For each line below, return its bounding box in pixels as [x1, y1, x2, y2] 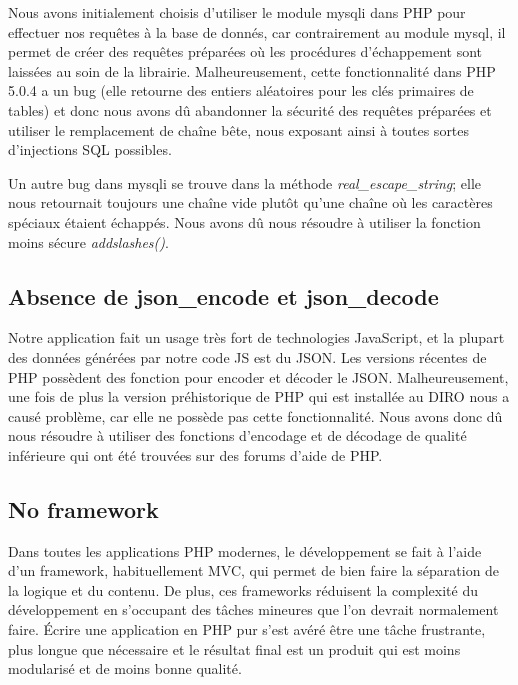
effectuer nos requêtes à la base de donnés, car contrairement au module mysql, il [8, 21, 506, 42]
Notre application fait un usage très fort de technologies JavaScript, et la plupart [8, 327, 505, 348]
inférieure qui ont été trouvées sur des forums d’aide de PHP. [8, 444, 383, 465]
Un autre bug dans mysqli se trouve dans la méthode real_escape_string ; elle [8, 172, 482, 193]
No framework [8, 493, 159, 524]
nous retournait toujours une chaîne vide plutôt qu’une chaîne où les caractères [8, 192, 493, 213]
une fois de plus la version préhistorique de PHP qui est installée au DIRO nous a [8, 386, 510, 407]
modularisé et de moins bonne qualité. [8, 658, 242, 679]
